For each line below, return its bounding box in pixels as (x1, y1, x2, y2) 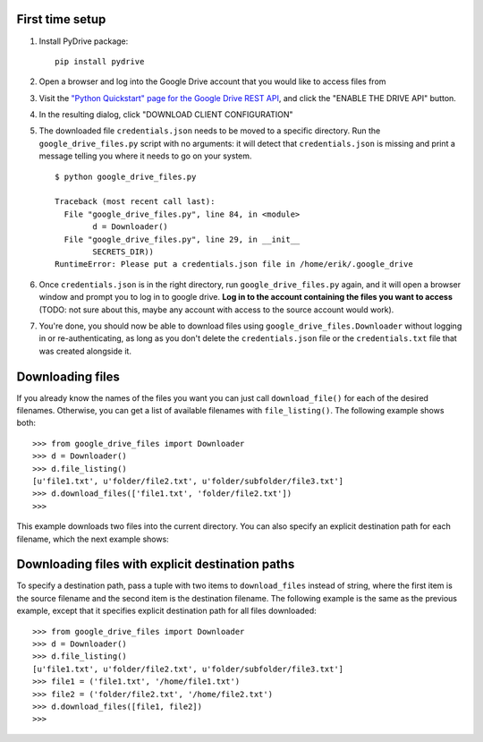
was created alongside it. (38, 345, 131, 356)
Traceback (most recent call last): (55, 197, 216, 207)
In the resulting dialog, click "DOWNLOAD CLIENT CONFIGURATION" (38, 109, 294, 120)
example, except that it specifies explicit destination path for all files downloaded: (16, 605, 317, 617)
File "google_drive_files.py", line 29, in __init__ (64, 234, 301, 244)
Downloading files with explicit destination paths (16, 557, 295, 572)
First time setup (16, 12, 106, 27)
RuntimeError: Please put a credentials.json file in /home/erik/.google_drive (55, 260, 413, 269)
